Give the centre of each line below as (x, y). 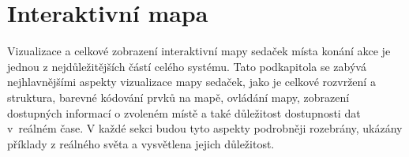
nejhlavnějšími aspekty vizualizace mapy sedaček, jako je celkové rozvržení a (191, 82)
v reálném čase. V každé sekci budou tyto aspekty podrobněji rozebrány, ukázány (205, 128)
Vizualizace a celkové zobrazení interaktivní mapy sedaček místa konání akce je (199, 51)
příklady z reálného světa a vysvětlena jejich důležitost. (141, 143)
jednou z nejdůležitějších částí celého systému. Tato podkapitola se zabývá (187, 66)
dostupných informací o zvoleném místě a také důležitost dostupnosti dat (184, 112)
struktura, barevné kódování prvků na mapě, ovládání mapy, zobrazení (178, 97)
